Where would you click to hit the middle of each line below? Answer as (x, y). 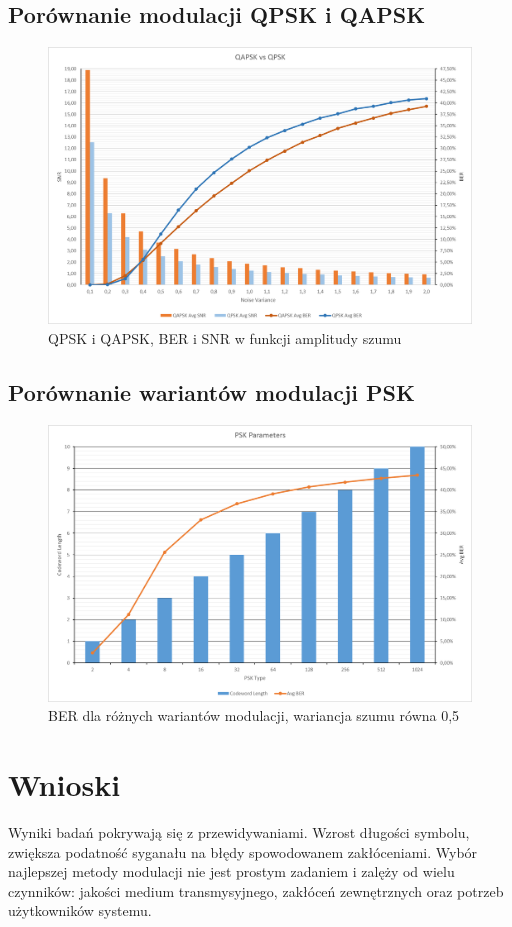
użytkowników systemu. (80, 910)
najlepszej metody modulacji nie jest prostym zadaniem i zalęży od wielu (231, 871)
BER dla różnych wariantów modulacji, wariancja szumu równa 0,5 (254, 715)
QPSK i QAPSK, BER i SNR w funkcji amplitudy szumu (225, 337)
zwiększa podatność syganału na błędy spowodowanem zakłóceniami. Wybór (243, 851)
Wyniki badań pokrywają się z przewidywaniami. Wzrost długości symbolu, (239, 831)
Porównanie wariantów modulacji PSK (211, 391)
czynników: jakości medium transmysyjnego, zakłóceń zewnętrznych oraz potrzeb (256, 890)
